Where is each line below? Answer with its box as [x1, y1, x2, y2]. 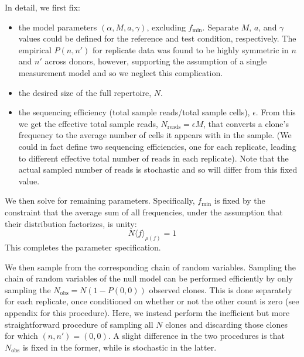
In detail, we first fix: [5, 1, 80, 13]
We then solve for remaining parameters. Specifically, [5, 194, 195, 207]
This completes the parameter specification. [5, 241, 161, 253]
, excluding [146, 20, 186, 33]
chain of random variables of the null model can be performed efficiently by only [5, 272, 293, 284]
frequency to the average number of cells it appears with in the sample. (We [18, 129, 292, 141]
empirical [18, 43, 52, 56]
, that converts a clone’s [203, 117, 289, 129]
